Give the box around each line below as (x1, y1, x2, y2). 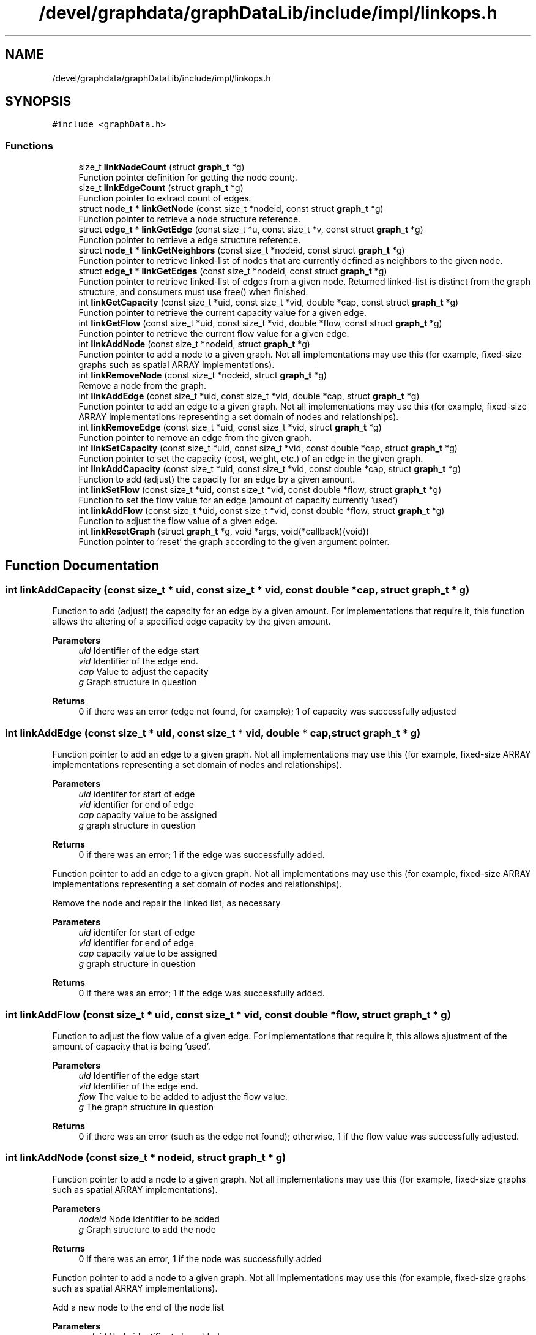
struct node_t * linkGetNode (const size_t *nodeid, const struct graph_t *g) (78, 203, 384, 214)
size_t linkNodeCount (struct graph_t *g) (78, 162, 245, 173)
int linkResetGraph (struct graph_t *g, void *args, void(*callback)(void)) (78, 526, 370, 537)
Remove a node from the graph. (78, 380, 206, 391)
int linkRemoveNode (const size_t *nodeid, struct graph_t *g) (78, 370, 327, 381)
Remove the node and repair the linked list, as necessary (52, 898, 281, 909)
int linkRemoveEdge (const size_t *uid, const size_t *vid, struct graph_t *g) (78, 422, 382, 433)
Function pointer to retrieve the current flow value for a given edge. (78, 328, 349, 339)
